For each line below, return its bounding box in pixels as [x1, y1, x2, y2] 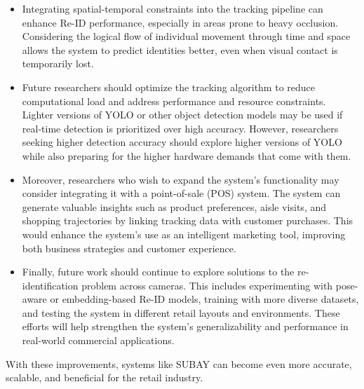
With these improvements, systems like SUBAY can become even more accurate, [6, 356, 352, 371]
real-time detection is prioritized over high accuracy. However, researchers [22, 121, 339, 135]
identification [22, 278, 79, 292]
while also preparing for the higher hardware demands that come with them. [22, 148, 351, 163]
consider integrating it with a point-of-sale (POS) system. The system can [22, 186, 341, 200]
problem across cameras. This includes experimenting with [81, 278, 333, 292]
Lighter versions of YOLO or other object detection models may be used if [22, 107, 343, 122]
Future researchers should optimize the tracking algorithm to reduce [22, 79, 315, 94]
